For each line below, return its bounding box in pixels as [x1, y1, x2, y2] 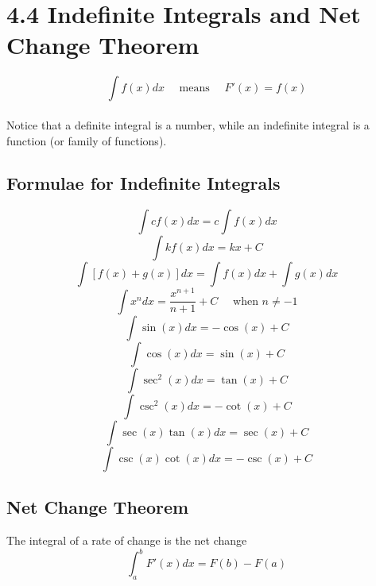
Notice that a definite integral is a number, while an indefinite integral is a [6, 116, 370, 133]
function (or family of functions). [6, 132, 167, 148]
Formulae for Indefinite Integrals [6, 171, 281, 195]
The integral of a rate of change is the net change [6, 532, 247, 549]
